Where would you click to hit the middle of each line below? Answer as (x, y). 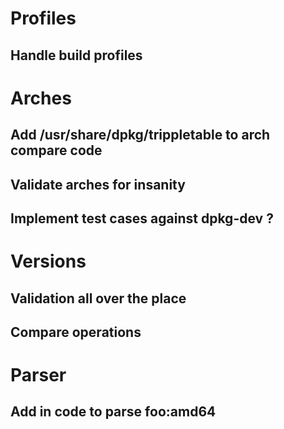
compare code (56, 150)
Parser (38, 375)
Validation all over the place (98, 298)
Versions (48, 261)
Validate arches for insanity (98, 184)
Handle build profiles (76, 55)
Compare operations (76, 332)
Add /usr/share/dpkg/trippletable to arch (140, 135)
